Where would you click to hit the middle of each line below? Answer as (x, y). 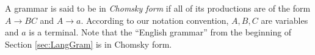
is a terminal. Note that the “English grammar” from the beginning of (160, 32)
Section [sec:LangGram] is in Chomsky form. (89, 44)
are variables (284, 20)
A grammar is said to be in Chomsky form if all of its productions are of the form (158, 8)
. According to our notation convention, (155, 20)
